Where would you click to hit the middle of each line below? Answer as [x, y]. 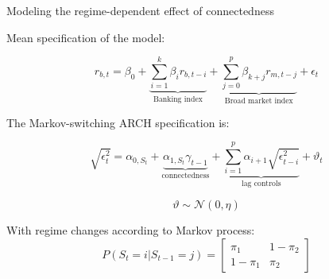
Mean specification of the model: [86, 37]
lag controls [261, 184]
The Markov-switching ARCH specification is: [118, 122]
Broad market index [259, 101]
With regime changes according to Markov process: [131, 229]
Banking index [178, 100]
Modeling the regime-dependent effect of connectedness [140, 10]
